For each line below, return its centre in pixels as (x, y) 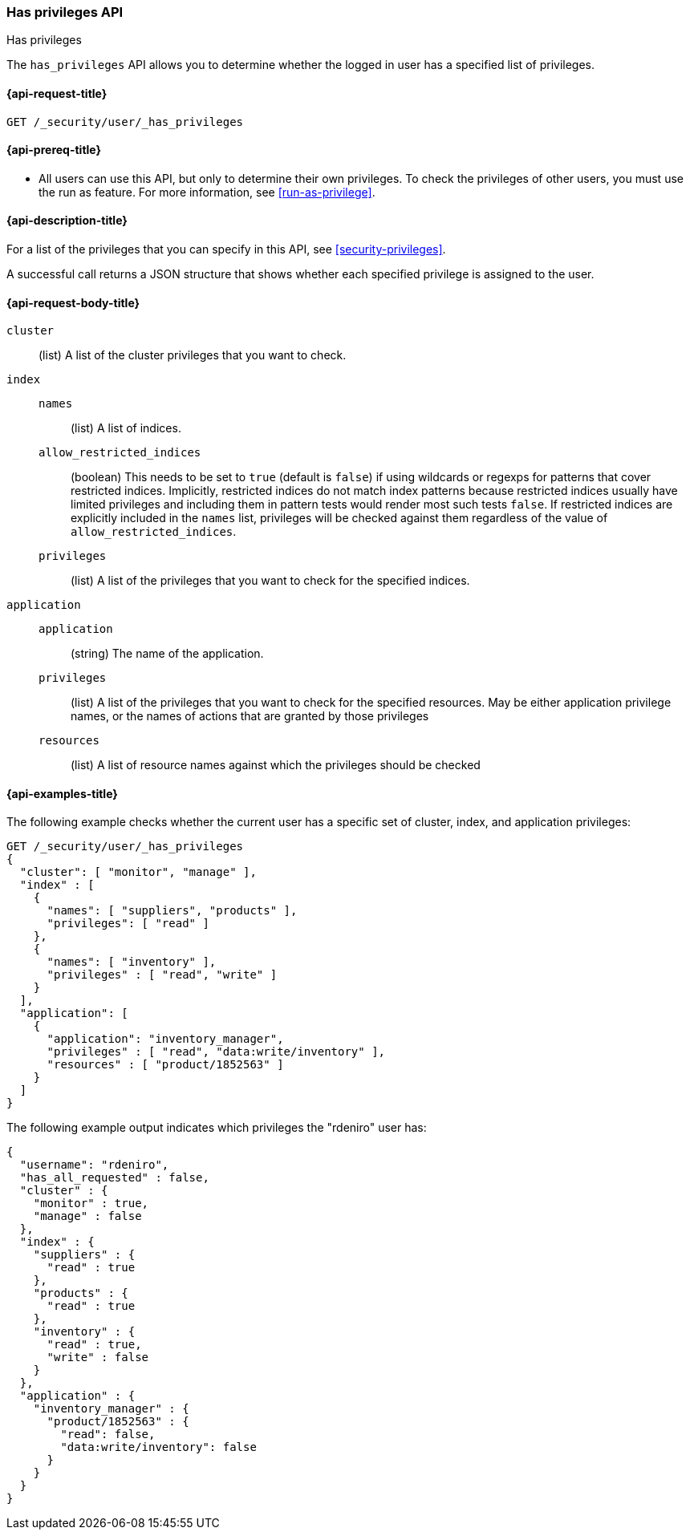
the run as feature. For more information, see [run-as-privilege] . (207, 192)
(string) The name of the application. (167, 654)
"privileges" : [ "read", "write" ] (162, 975)
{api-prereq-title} (54, 150)
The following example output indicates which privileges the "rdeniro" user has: (217, 1128)
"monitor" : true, (91, 1204)
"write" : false (98, 1358)
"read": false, (108, 1435)
